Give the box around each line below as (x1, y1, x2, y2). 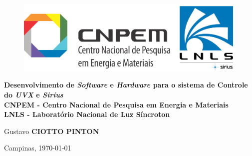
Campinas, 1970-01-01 (4, 142, 71, 153)
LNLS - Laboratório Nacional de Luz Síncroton (4, 109, 170, 119)
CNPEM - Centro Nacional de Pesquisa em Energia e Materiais (4, 99, 229, 109)
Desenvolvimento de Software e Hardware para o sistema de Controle (4, 79, 248, 90)
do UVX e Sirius (4, 89, 63, 99)
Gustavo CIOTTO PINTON (4, 125, 99, 136)
